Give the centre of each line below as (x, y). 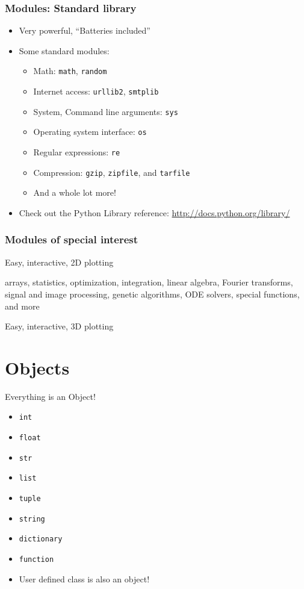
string (32, 519)
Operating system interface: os (90, 132)
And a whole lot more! (75, 192)
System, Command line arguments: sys (106, 111)
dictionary (41, 539)
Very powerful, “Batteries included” (85, 30)
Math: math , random (70, 71)
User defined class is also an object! (84, 578)
